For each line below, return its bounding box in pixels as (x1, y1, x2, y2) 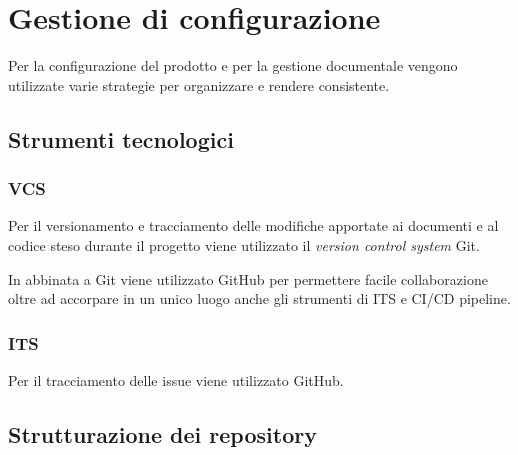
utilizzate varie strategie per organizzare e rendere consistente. (8, 74, 390, 95)
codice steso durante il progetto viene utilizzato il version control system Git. (8, 234, 480, 255)
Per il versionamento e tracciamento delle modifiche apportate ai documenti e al (8, 215, 499, 236)
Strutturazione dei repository (8, 418, 317, 449)
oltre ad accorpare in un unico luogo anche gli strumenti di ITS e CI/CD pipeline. (8, 288, 511, 309)
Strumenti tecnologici (8, 123, 234, 154)
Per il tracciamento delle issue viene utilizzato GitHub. (8, 369, 344, 390)
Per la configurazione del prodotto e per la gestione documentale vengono (8, 55, 458, 76)
